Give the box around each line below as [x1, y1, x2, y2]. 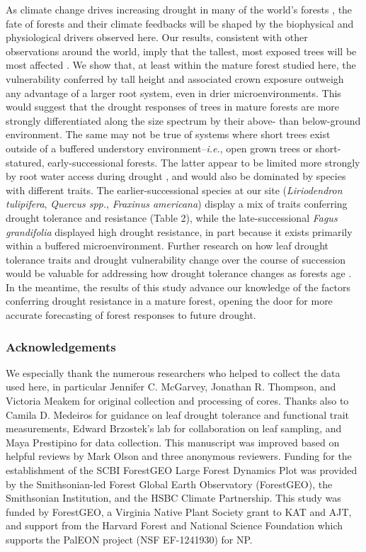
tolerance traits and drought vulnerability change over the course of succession [6, 252, 346, 266]
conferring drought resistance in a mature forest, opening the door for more [6, 293, 333, 308]
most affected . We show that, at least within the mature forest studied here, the [6, 57, 356, 72]
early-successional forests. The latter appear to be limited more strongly [47, 154, 360, 169]
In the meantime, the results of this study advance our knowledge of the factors [6, 279, 350, 294]
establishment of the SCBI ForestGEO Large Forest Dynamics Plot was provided [6, 463, 358, 478]
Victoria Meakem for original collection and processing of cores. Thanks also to [6, 393, 349, 408]
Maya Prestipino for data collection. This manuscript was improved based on [6, 434, 340, 449]
